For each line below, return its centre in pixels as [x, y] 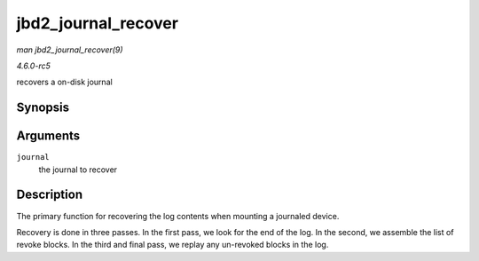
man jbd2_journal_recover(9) [70, 50]
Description [50, 195]
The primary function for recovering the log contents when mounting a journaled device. [178, 216]
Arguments [48, 136]
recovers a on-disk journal [64, 82]
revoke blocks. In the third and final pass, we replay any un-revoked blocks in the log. [173, 245]
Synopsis [43, 108]
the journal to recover [78, 170]
